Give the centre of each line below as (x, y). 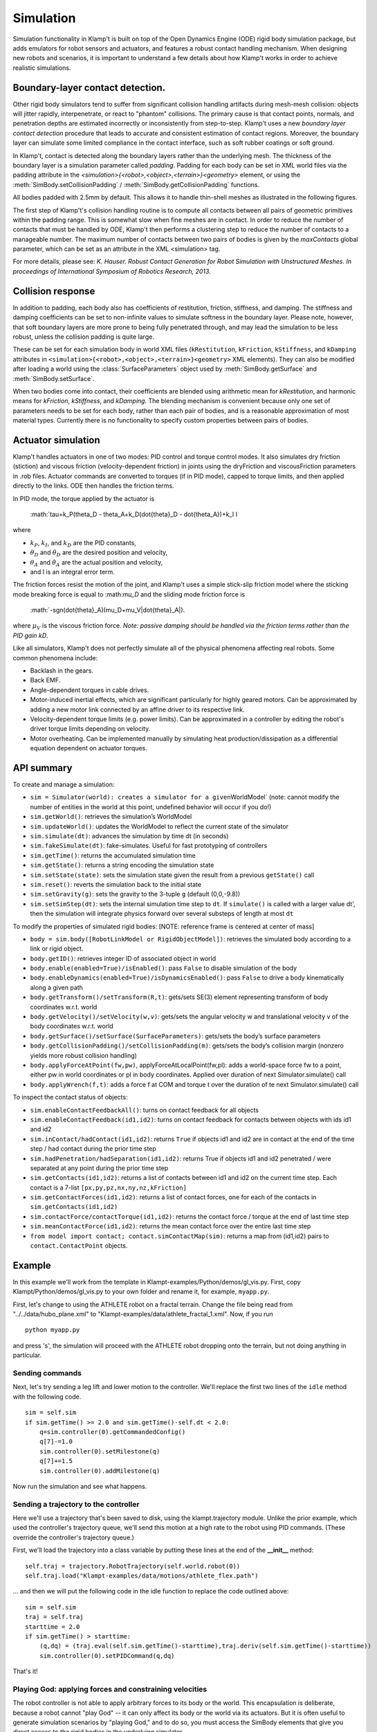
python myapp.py (53, 1330)
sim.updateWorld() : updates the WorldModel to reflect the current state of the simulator (159, 826)
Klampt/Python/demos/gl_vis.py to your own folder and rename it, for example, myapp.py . (141, 1291)
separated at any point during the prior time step (99, 1168)
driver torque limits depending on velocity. (90, 729)
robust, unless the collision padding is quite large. (84, 337)
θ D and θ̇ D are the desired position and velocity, (99, 553)
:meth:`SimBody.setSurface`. (54, 378)
